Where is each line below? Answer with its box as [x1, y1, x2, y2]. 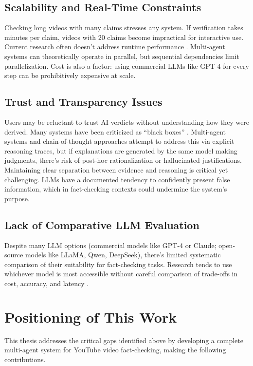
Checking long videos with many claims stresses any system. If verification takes [4, 22, 243, 33]
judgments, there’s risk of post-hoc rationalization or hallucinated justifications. [4, 155, 242, 165]
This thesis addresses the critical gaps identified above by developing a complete [4, 335, 243, 345]
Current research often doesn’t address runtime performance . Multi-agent [4, 41, 225, 52]
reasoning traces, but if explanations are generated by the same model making [4, 145, 237, 155]
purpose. [4, 193, 30, 203]
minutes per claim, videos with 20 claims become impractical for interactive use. [4, 32, 244, 42]
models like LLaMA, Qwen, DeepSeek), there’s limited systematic [25, 250, 221, 260]
